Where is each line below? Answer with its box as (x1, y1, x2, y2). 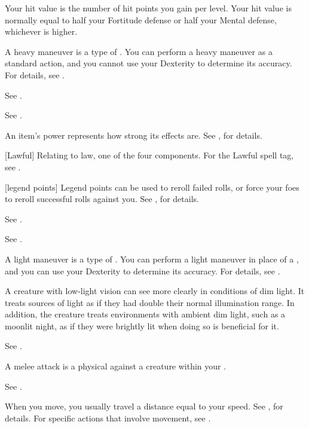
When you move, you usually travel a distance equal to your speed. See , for (5, 400, 283, 412)
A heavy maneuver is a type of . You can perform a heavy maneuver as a (5, 45, 273, 57)
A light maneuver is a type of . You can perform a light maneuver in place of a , (5, 252, 299, 265)
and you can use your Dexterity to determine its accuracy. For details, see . (5, 264, 280, 277)
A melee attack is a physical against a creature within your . (5, 360, 227, 372)
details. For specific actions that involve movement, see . (5, 411, 211, 424)
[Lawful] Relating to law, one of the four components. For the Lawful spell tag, (5, 149, 294, 161)
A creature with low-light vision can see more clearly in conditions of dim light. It (5, 285, 305, 297)
